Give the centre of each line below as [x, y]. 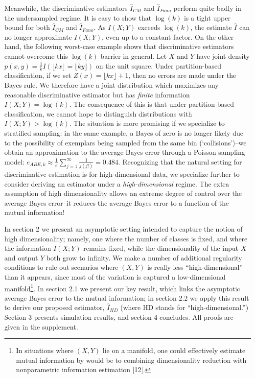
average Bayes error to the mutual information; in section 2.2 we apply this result [127, 297]
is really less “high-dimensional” [195, 267]
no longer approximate [38, 36]
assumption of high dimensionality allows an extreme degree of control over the [123, 193]
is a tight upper [207, 17]
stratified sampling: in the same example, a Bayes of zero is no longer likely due [124, 132]
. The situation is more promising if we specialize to [147, 123]
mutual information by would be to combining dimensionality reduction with [131, 360]
